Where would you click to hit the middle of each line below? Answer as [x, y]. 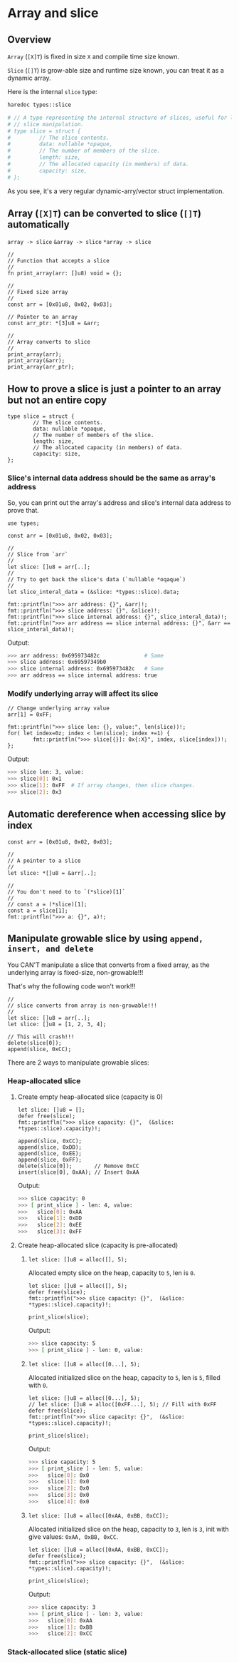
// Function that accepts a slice [59, 261]
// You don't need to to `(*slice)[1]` [67, 892]
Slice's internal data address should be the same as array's [111, 478]
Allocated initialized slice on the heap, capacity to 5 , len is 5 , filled [124, 1377]
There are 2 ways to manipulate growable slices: [78, 1063]
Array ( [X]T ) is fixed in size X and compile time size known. [94, 56]
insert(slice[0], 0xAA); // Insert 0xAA [78, 1172]
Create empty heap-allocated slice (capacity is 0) [90, 1097]
